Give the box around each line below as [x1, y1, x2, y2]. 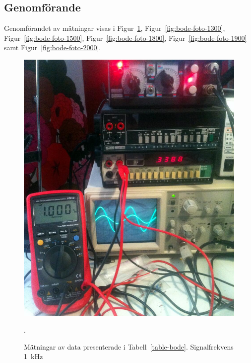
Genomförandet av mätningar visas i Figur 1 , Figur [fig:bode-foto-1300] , [4, 23, 225, 33]
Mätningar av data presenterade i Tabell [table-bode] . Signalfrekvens [24, 341, 234, 352]
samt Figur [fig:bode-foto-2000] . [4, 42, 101, 53]
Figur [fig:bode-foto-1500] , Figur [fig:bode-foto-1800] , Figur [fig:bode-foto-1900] [4, 32, 247, 43]
